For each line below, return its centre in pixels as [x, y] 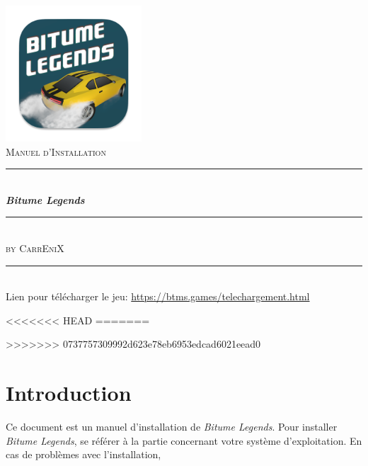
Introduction [69, 393]
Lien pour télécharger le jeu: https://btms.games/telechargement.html [158, 296]
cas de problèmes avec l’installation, [84, 454]
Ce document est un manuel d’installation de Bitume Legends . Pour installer [172, 427]
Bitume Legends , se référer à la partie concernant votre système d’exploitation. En [184, 440]
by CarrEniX [35, 248]
